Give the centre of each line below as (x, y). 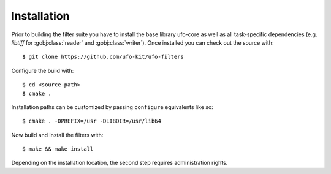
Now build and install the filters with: (57, 135)
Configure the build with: (43, 70)
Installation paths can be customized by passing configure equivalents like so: (112, 107)
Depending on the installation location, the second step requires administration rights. (120, 163)
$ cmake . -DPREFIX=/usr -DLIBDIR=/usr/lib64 (92, 121)
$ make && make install (58, 149)
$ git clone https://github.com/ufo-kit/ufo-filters (103, 57)
